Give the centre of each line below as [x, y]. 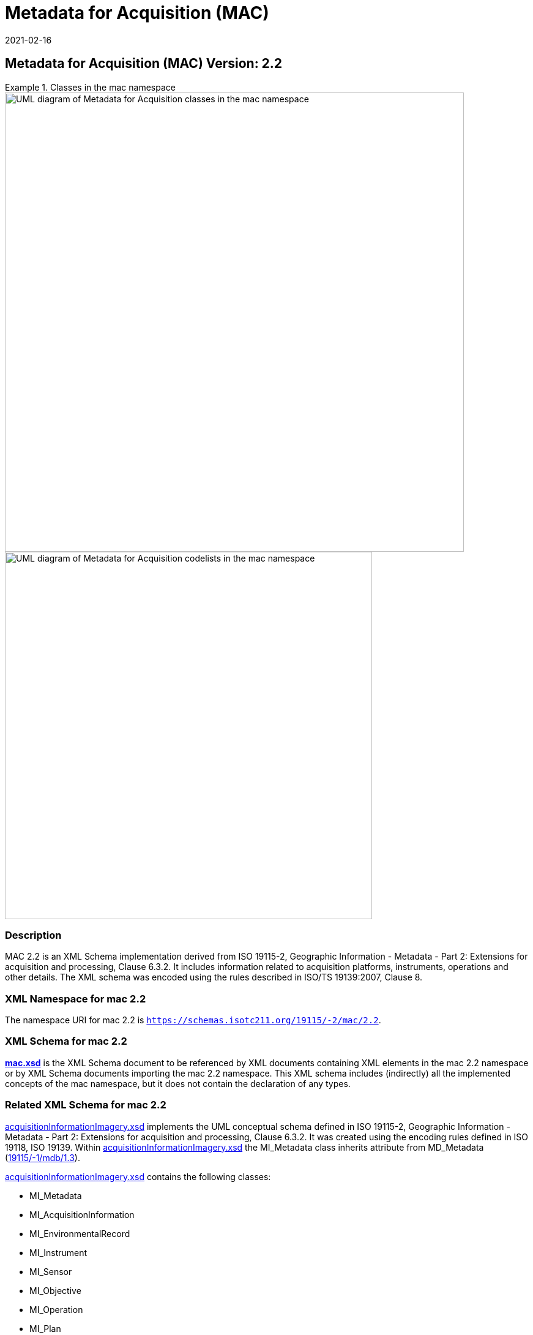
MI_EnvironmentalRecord [80, 1233]
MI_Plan [45, 1328]
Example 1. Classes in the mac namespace [90, 87]
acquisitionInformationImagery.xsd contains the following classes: [138, 1176]
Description [33, 935]
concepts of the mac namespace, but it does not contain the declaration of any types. [178, 1083]
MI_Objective [55, 1290]
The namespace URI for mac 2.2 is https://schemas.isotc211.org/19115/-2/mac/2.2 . [193, 1020]
